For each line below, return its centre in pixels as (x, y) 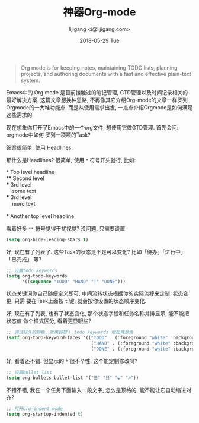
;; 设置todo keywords (32, 270)
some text (24, 191)
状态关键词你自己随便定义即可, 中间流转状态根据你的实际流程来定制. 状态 (95, 293)
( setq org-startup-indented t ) (45, 414)
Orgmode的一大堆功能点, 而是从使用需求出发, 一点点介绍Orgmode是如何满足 (99, 107)
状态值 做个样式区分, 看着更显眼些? (49, 321)
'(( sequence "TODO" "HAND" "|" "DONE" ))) (74, 282)
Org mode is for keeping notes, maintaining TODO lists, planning (99, 67)
